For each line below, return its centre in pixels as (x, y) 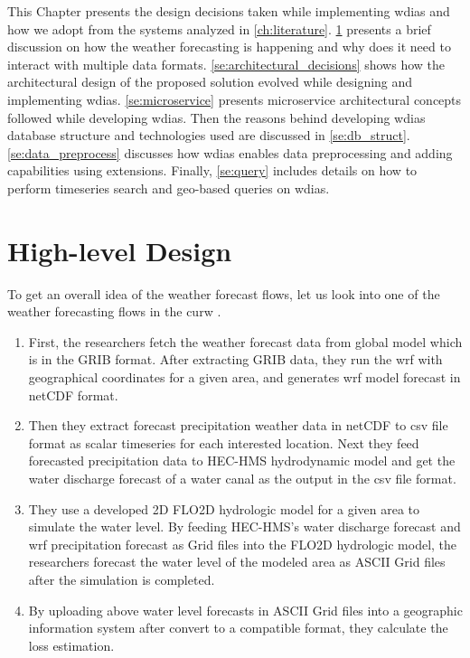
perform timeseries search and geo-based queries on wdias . (169, 188)
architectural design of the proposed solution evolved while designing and (210, 82)
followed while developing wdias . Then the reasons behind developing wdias (216, 117)
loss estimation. (71, 645)
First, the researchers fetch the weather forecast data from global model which (245, 341)
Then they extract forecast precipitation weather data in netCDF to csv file (238, 425)
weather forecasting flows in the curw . (114, 311)
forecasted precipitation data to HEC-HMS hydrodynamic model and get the (242, 461)
